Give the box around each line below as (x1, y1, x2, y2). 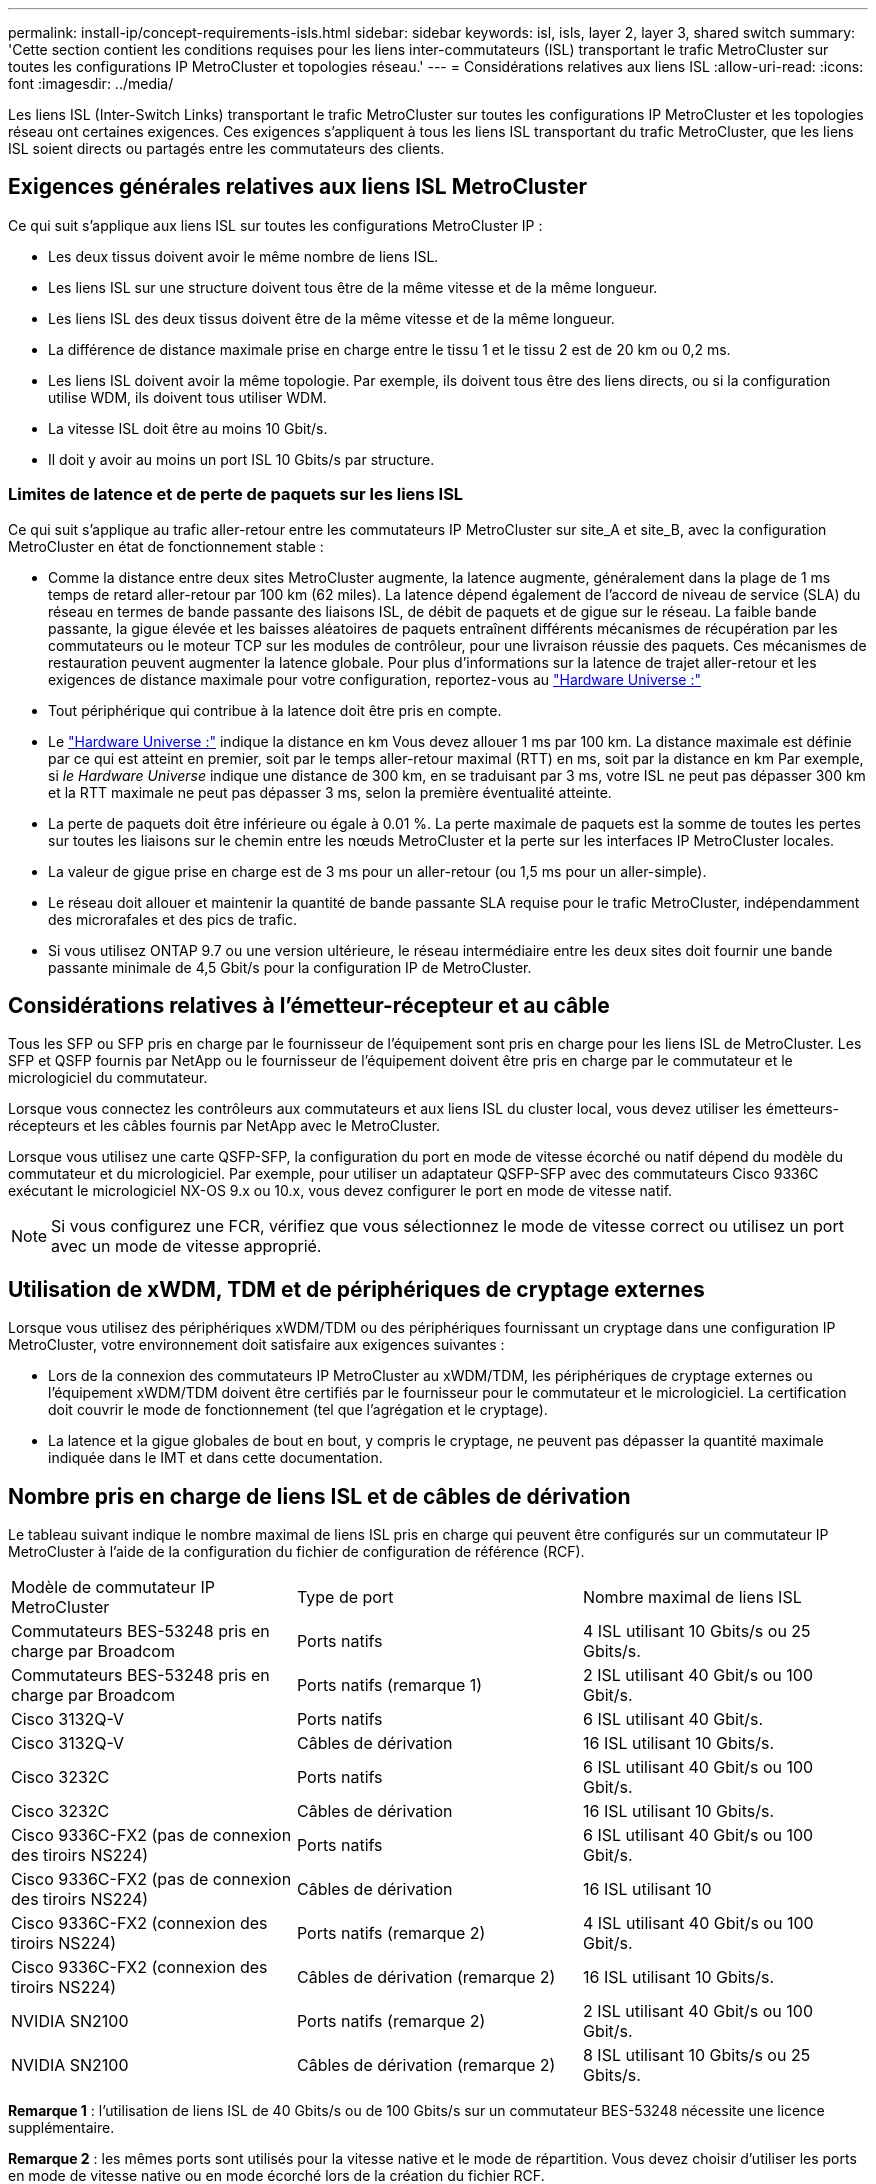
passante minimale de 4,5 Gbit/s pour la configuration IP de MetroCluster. (48, 958, 532, 976)
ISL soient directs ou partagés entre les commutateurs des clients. (8, 140, 445, 157)
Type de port (296, 1587, 394, 1608)
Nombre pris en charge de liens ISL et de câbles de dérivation (8, 1483, 631, 1509)
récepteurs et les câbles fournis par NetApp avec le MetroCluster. (8, 1117, 441, 1135)
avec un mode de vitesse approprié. (51, 1236, 322, 1257)
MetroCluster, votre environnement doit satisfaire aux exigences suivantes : (8, 1336, 505, 1354)
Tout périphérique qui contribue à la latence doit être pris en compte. (48, 701, 502, 719)
